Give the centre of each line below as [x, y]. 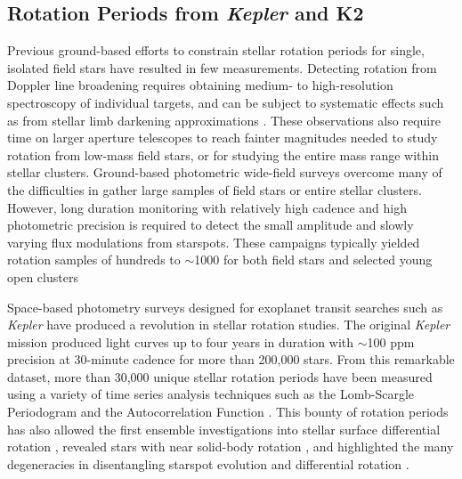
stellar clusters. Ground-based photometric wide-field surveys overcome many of [225, 172]
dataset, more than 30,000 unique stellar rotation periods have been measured [220, 376]
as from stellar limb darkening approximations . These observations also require [224, 120]
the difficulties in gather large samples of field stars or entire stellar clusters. [215, 189]
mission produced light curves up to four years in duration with [181, 341]
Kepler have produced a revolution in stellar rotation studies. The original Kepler [229, 325]
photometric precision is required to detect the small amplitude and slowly [211, 225]
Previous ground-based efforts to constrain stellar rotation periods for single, [216, 50]
